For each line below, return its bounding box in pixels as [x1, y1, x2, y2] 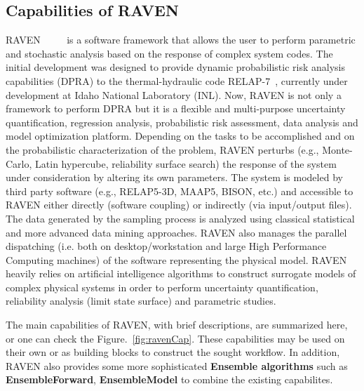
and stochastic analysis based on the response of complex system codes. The [6, 46, 333, 60]
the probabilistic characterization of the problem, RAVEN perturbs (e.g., [6, 142, 319, 157]
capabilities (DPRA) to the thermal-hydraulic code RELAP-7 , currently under [6, 73, 348, 88]
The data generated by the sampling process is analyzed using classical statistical [6, 211, 355, 225]
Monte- [322, 142, 353, 157]
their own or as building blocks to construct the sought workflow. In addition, [6, 345, 340, 359]
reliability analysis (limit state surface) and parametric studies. [6, 293, 276, 308]
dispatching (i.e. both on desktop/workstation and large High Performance [6, 239, 327, 253]
